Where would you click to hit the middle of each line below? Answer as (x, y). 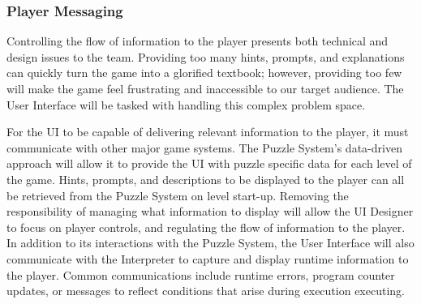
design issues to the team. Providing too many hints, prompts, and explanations (206, 56)
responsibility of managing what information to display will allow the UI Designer (210, 211)
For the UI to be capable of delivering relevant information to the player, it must (208, 132)
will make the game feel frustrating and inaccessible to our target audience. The (205, 88)
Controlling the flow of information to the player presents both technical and (198, 41)
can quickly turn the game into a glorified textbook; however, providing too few (204, 73)
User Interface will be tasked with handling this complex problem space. (186, 104)
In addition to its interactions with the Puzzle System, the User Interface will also (210, 243)
